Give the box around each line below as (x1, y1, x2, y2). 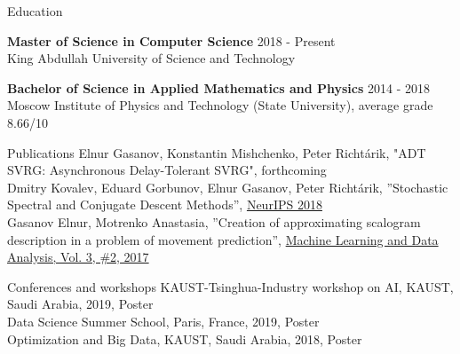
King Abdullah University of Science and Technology (7, 49, 296, 67)
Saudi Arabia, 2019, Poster (7, 295, 154, 313)
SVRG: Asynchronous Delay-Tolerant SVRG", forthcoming (7, 161, 327, 179)
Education (7, 2, 63, 20)
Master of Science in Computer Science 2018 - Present (7, 31, 336, 50)
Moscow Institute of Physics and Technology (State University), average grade (7, 96, 433, 114)
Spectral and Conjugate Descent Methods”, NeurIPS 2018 (7, 195, 322, 214)
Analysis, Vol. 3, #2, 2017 (7, 248, 149, 266)
